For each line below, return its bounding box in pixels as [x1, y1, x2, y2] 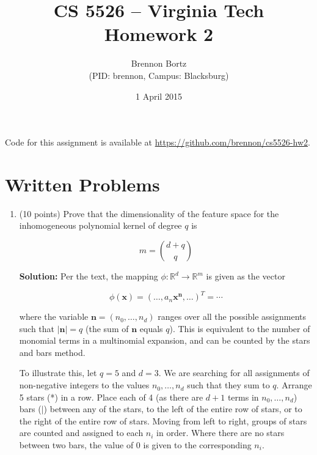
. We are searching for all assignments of [158, 366, 310, 379]
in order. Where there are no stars [156, 426, 285, 439]
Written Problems [5, 171, 160, 196]
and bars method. [19, 346, 86, 358]
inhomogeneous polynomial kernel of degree [19, 219, 182, 232]
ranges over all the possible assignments [158, 310, 307, 323]
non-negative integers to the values [19, 379, 150, 391]
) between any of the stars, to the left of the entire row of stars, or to [43, 402, 302, 415]
